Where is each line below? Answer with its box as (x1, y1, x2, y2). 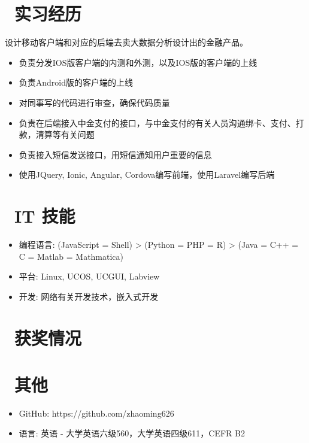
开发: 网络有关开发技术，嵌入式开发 (19, 290, 159, 302)
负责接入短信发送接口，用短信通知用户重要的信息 (19, 148, 212, 160)
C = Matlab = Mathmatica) (19, 250, 124, 262)
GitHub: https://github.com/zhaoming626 (19, 406, 174, 419)
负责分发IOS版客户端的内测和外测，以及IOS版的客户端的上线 (19, 56, 257, 68)
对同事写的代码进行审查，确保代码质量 (19, 96, 170, 108)
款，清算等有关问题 (19, 128, 95, 141)
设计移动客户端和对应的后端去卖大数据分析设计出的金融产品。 (5, 36, 248, 48)
